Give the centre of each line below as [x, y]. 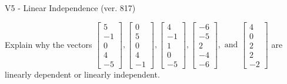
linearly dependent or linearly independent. [82, 74]
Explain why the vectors [49, 44]
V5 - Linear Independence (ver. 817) [70, 8]
